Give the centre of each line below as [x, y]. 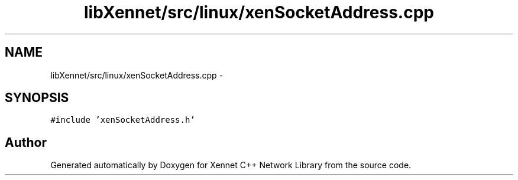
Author [26, 142]
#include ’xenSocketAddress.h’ [123, 120]
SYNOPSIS [37, 98]
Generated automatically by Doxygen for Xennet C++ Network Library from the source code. [231, 165]
